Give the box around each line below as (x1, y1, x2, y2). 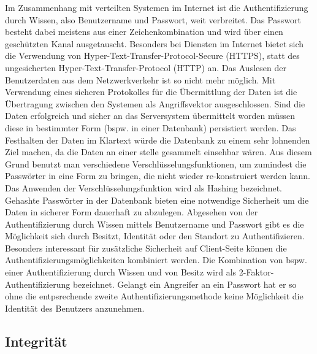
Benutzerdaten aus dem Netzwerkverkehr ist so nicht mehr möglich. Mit (5, 73, 276, 86)
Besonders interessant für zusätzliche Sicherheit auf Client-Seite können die (5, 241, 287, 254)
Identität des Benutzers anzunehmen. (5, 301, 145, 314)
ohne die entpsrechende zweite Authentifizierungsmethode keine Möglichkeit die (5, 290, 304, 302)
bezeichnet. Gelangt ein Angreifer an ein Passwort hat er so (72, 277, 297, 290)
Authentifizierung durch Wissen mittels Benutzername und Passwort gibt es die (5, 217, 304, 230)
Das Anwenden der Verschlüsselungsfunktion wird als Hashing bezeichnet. (5, 181, 282, 194)
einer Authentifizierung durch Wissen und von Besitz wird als (5, 266, 237, 279)
